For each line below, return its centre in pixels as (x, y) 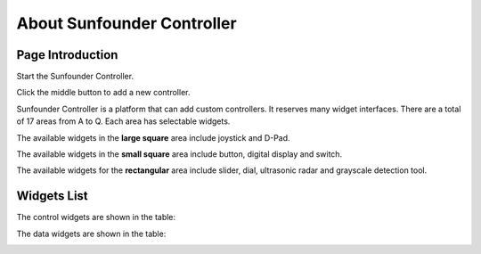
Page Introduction (67, 55)
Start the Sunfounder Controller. (75, 77)
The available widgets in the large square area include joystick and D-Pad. (153, 137)
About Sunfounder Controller (126, 23)
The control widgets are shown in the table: (96, 217)
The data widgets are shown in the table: (91, 234)
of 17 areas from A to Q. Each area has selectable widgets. (123, 121)
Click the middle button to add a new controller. (103, 93)
